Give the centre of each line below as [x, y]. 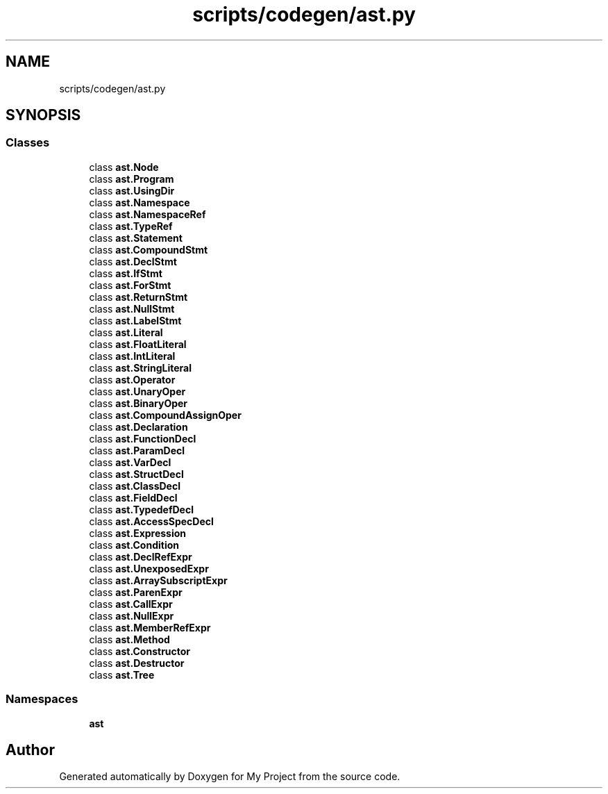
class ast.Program [132, 179]
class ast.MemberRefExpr [150, 627]
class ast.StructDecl [136, 474]
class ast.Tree [122, 675]
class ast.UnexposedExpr [149, 568]
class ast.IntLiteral [132, 356]
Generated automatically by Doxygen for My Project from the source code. [230, 777]
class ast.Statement [136, 238]
